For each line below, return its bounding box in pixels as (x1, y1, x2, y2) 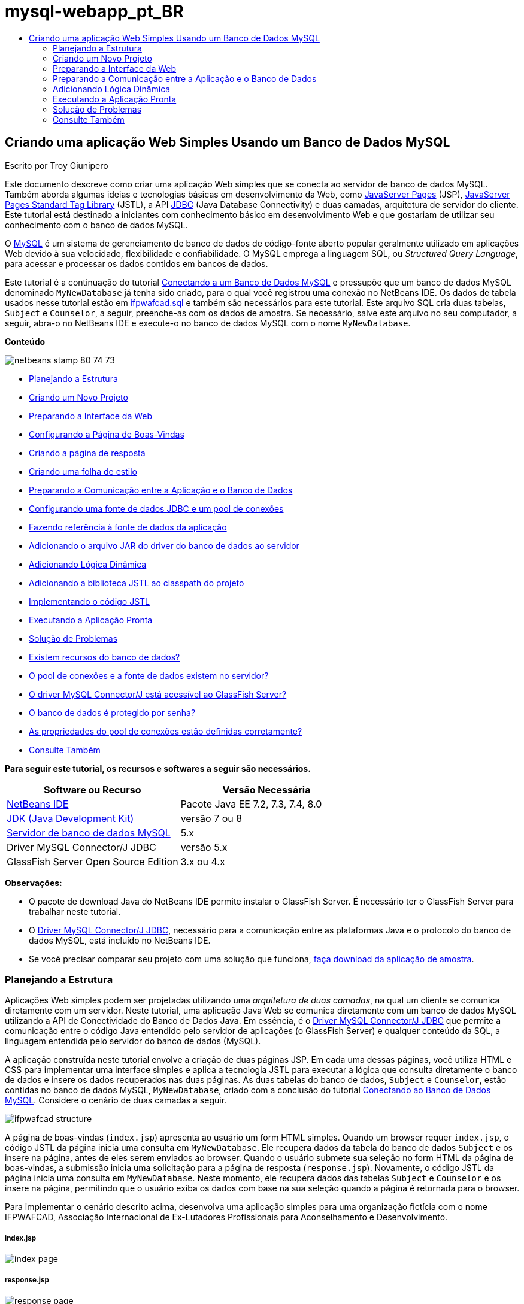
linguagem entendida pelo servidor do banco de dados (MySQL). (5, 1036, 261, 1047)
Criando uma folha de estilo (29, 466, 138, 477)
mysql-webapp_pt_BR (5, 1, 184, 22)
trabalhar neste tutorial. (29, 906, 121, 917)
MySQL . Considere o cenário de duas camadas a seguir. (5, 1095, 227, 1106)
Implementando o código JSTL (29, 596, 150, 606)
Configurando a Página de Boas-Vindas (29, 429, 184, 439)
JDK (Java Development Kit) (7, 812, 134, 824)
